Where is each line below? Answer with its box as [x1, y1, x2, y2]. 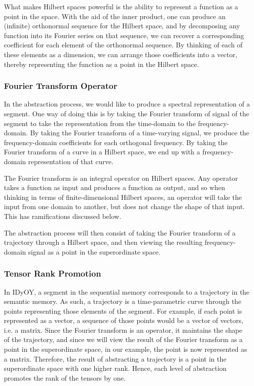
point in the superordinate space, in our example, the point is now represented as [4, 344, 247, 354]
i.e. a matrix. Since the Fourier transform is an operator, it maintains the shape [4, 324, 243, 335]
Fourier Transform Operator [4, 80, 117, 92]
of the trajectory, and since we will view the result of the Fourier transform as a [4, 334, 243, 344]
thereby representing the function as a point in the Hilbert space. [4, 59, 199, 69]
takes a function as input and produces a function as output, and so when [4, 182, 225, 193]
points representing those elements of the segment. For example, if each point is [4, 305, 242, 316]
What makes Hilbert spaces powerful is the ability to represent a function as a [4, 1, 238, 11]
